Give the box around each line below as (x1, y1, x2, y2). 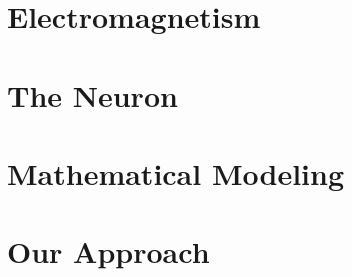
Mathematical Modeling (7, 152, 345, 193)
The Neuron (7, 74, 178, 115)
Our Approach (7, 231, 210, 272)
